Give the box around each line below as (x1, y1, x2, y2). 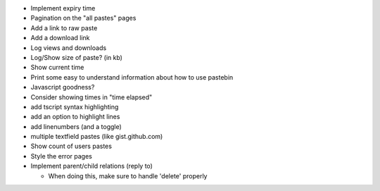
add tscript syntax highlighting (30, 102, 119, 111)
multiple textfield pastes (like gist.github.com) (30, 133, 163, 141)
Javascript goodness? (30, 83, 95, 92)
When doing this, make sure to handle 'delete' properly (48, 171, 208, 180)
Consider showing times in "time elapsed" (30, 92, 153, 101)
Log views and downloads (30, 43, 107, 52)
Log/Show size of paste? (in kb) (30, 53, 123, 61)
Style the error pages (30, 152, 93, 160)
